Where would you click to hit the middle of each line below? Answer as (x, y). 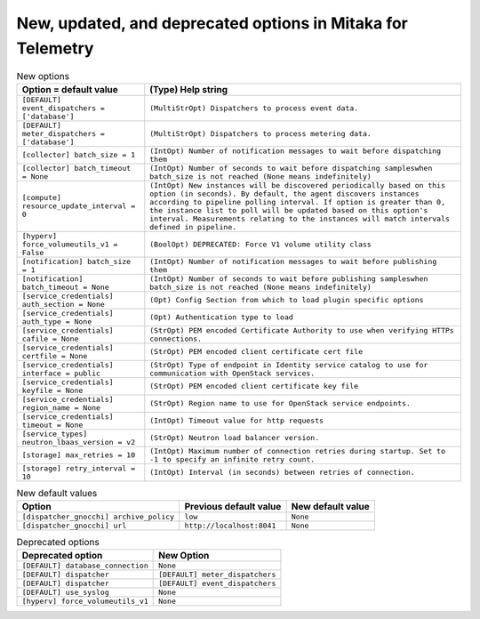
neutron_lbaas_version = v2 (79, 442)
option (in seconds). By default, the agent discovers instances (284, 193)
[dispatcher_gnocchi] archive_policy (98, 517)
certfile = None (55, 356)
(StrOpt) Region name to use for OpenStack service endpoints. (280, 403)
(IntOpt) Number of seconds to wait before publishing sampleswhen (289, 279)
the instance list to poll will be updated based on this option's (289, 210)
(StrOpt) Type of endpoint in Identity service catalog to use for (289, 365)
